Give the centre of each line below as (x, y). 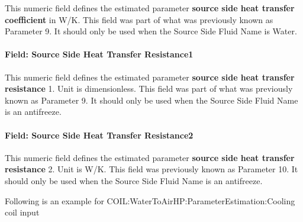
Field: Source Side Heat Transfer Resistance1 (99, 54)
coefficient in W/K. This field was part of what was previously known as (139, 19)
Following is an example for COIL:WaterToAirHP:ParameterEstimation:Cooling (150, 200)
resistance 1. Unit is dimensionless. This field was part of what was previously (149, 89)
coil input (22, 212)
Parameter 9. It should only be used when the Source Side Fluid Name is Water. (151, 31)
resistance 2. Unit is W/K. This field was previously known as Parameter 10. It (151, 169)
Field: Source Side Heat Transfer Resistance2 (99, 135)
